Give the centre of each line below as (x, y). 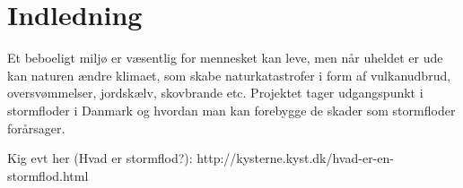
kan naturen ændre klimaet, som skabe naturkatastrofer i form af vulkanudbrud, (229, 75)
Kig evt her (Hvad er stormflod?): (100, 158)
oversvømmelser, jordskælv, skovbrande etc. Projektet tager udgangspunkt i (215, 93)
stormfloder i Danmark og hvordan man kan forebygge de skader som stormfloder (231, 110)
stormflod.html (48, 175)
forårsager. (36, 128)
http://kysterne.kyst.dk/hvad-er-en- (295, 158)
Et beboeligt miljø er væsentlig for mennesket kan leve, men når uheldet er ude (225, 58)
